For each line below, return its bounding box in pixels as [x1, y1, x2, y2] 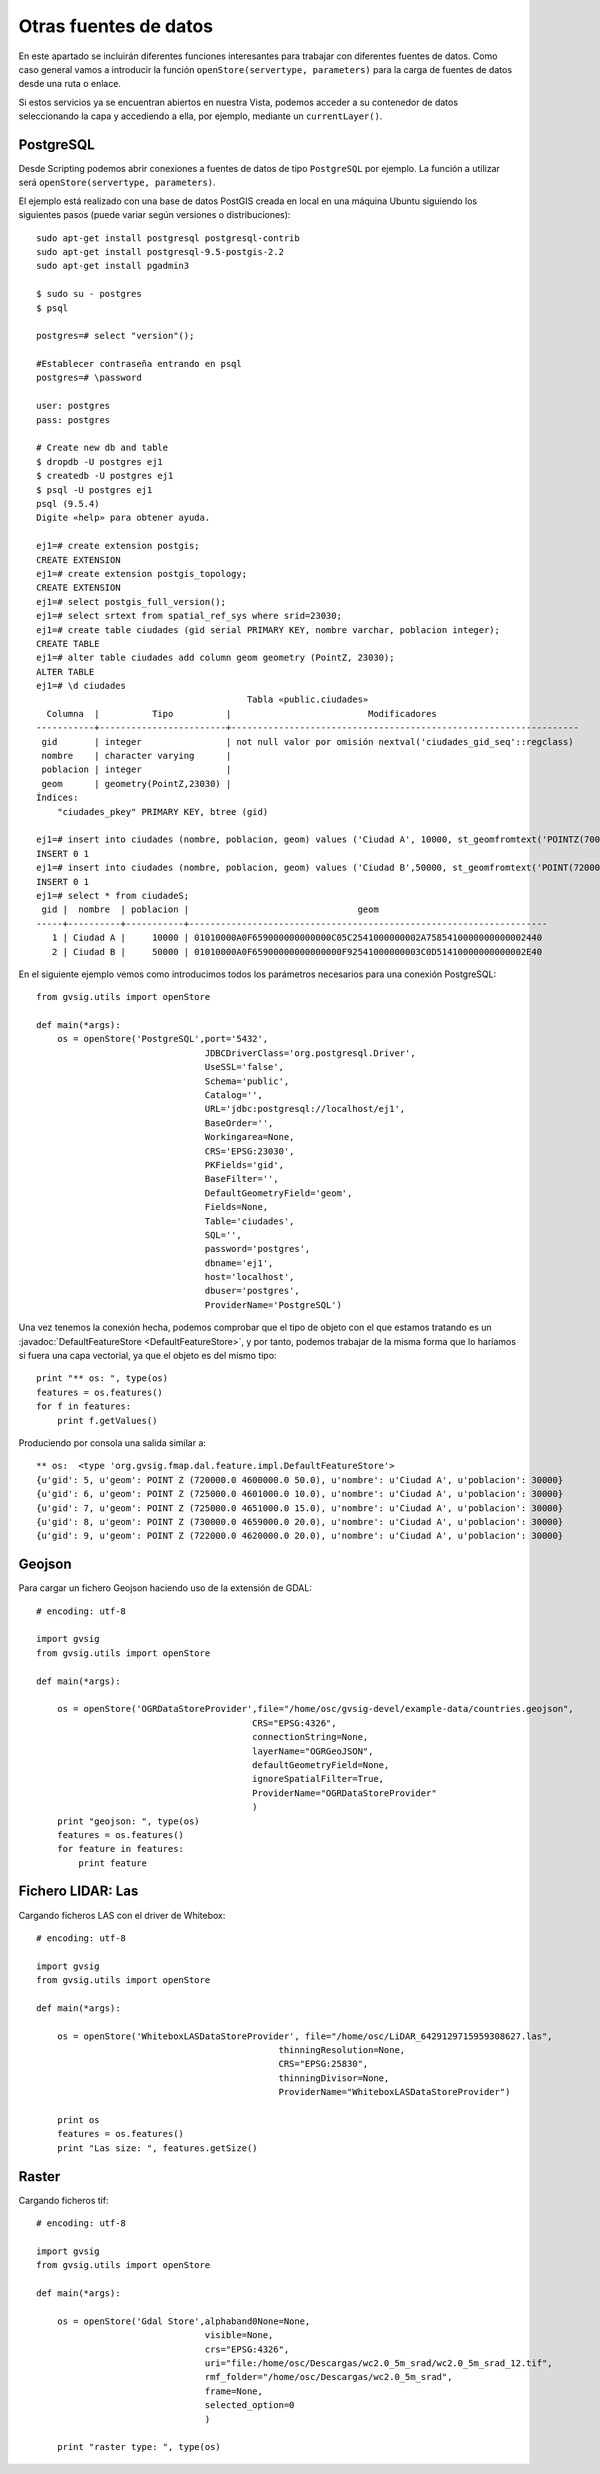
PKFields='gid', [204, 1159, 285, 1170]
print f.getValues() [56, 1415, 158, 1426]
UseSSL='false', [204, 1061, 285, 1073]
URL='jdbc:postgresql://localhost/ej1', [204, 1103, 406, 1115]
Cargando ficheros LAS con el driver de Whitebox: [18, 1909, 226, 1921]
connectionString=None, [251, 1731, 369, 1743]
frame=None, [204, 2385, 264, 2397]
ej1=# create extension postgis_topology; [36, 568, 248, 579]
